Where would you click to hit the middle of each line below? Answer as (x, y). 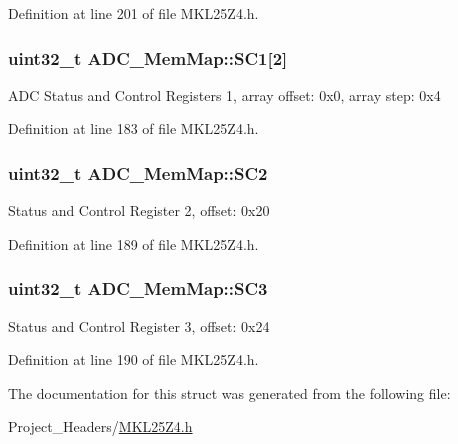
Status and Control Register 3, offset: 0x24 (139, 325)
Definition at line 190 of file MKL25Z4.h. (133, 359)
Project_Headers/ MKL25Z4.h (100, 426)
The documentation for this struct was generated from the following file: (229, 392)
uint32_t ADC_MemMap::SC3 (138, 288)
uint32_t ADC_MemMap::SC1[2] (148, 57)
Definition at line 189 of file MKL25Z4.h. (133, 243)
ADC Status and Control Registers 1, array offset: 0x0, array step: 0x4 (224, 94)
